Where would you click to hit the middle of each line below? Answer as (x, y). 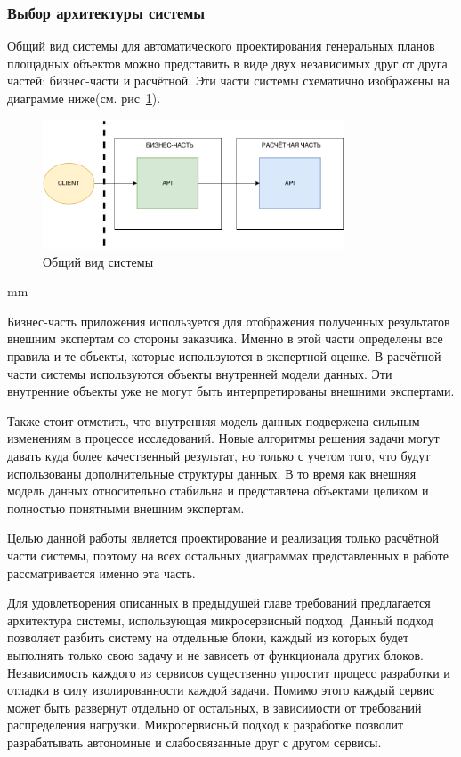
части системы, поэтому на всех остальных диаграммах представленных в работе (228, 555)
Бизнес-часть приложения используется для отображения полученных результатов (229, 321)
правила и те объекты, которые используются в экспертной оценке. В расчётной (224, 356)
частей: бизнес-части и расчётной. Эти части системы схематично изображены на (228, 81)
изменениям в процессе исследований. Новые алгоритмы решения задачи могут (223, 438)
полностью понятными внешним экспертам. (126, 507)
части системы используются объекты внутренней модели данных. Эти (200, 373)
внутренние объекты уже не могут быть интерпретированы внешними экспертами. (231, 391)
